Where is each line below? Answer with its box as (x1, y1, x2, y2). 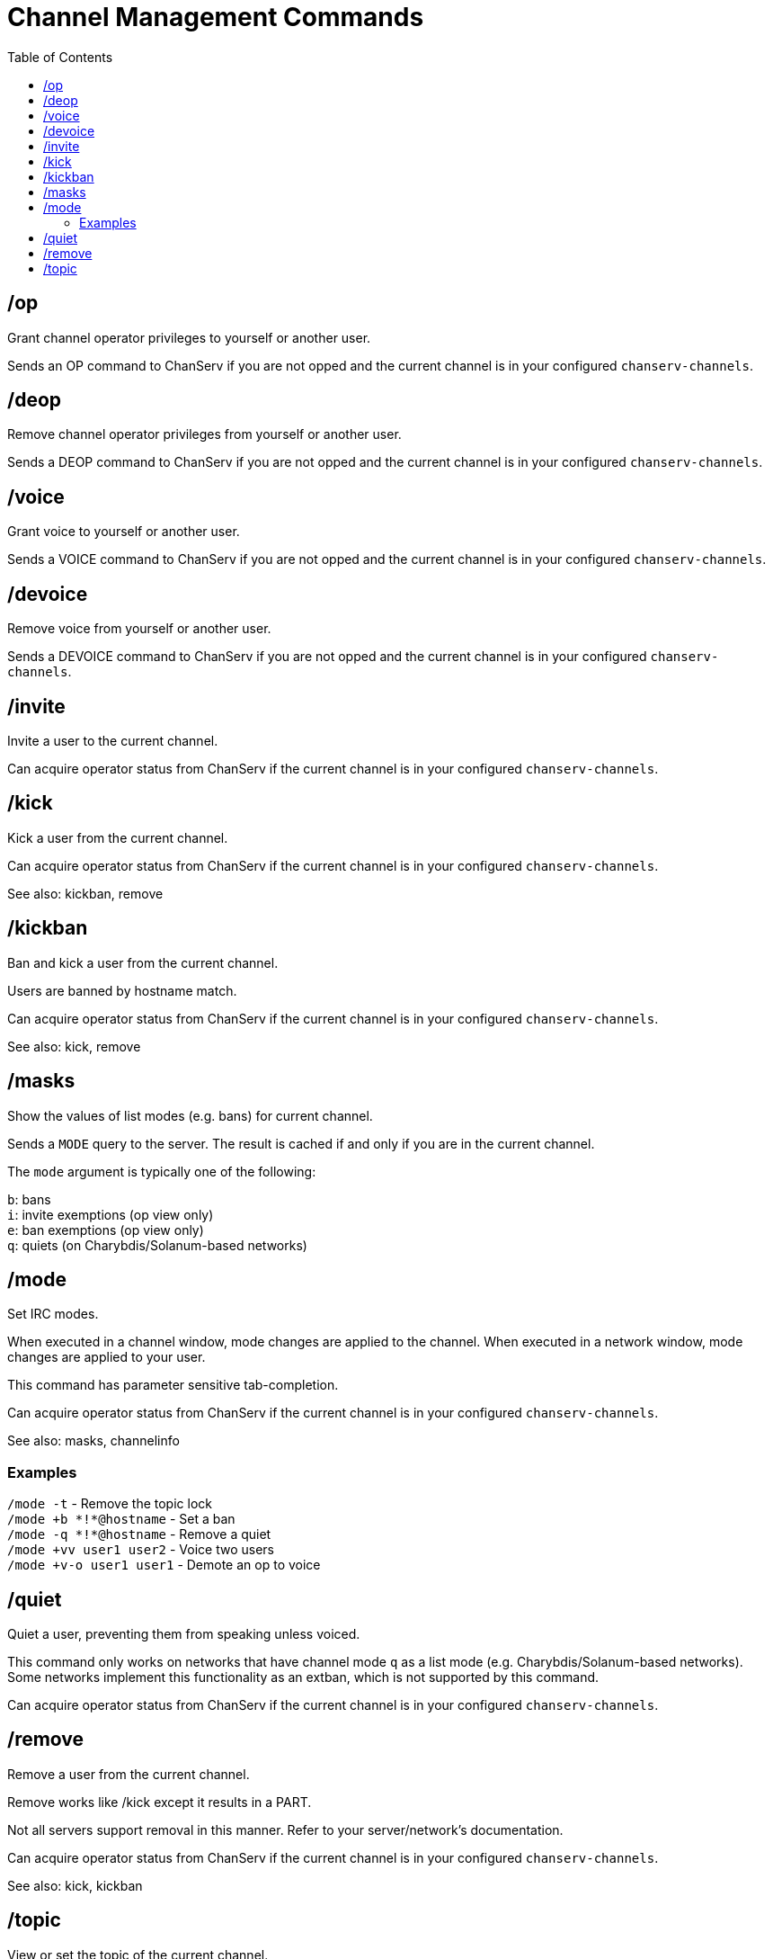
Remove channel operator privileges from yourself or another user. (7, 426, 402, 443)
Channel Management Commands (7, 2, 424, 32)
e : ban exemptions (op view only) (7, 1221, 204, 1238)
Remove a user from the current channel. (7, 1766, 250, 1782)
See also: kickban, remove (7, 885, 164, 901)
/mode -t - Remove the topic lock (7, 1496, 212, 1512)
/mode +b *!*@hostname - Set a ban (7, 1511, 235, 1527)
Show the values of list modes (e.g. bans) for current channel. (7, 1107, 373, 1123)
